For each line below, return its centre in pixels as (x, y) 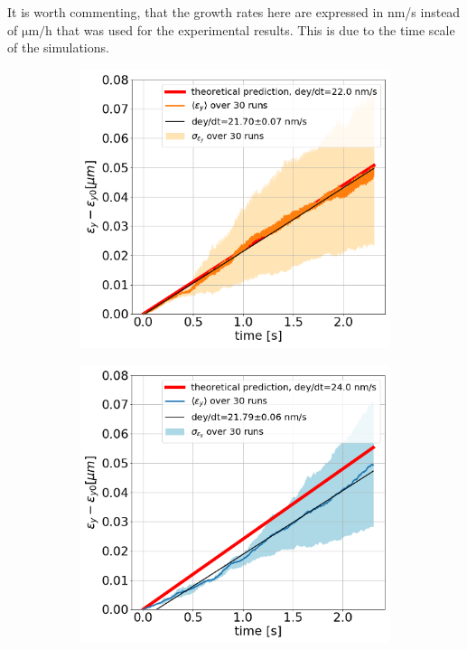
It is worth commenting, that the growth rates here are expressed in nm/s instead (234, 12)
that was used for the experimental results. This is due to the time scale (256, 29)
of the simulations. (58, 47)
